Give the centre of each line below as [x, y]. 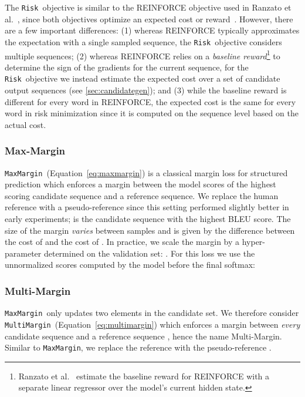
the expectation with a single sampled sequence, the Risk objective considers [143, 41]
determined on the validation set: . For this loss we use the [149, 253]
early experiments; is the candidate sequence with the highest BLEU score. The [148, 219]
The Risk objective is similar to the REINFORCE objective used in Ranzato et [148, 7]
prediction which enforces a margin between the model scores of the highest [140, 184]
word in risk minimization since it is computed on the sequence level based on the [152, 113]
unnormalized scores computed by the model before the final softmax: [130, 265]
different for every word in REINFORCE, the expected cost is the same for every [150, 101]
